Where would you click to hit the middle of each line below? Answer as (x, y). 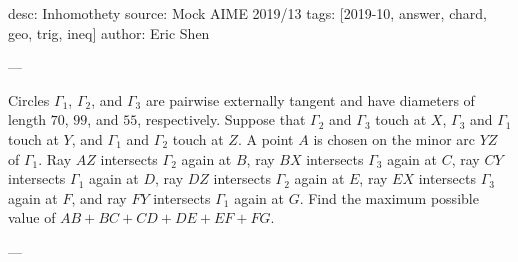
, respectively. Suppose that (221, 119)
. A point (265, 138)
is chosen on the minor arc (394, 138)
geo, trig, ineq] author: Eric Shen (109, 32)
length (27, 119)
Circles (29, 99)
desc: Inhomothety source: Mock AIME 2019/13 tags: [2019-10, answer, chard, (247, 13)
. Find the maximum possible (389, 197)
